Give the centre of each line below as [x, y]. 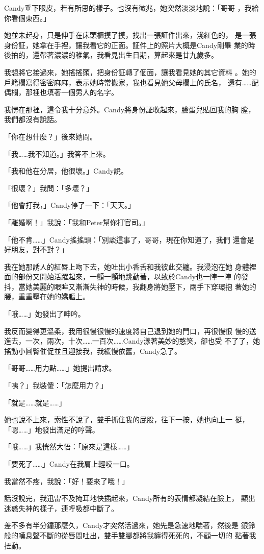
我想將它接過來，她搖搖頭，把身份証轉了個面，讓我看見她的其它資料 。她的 [130, 72]
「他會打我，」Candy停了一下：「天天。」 [70, 205]
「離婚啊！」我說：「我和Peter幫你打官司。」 [77, 222]
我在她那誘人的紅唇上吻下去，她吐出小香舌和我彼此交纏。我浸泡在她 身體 [127, 266]
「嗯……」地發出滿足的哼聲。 [52, 429]
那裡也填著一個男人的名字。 [72, 92]
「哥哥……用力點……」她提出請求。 [60, 368]
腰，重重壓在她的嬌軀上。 [47, 296]
